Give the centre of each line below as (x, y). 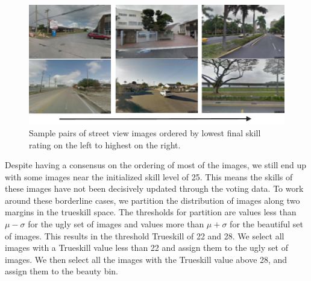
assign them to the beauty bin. (61, 271)
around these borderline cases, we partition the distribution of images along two (152, 200)
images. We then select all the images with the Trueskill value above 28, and (146, 259)
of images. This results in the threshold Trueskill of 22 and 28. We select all (145, 235)
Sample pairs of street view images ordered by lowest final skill (145, 132)
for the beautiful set (266, 224)
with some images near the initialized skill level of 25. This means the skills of (149, 176)
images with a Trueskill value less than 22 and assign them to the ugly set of (146, 248)
